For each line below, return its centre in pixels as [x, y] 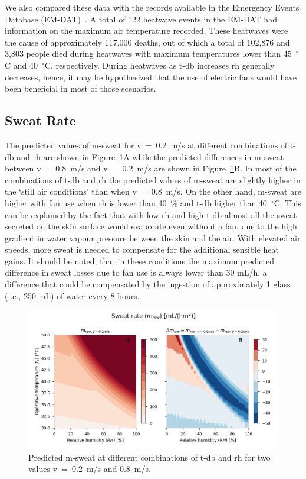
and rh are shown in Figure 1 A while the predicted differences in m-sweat [150, 156]
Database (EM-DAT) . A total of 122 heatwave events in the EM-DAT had [141, 19]
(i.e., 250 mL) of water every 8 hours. [72, 295]
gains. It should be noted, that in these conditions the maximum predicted [139, 260]
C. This [287, 203]
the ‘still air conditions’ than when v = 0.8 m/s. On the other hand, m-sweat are [153, 191]
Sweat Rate [40, 120]
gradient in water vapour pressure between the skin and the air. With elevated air [153, 237]
